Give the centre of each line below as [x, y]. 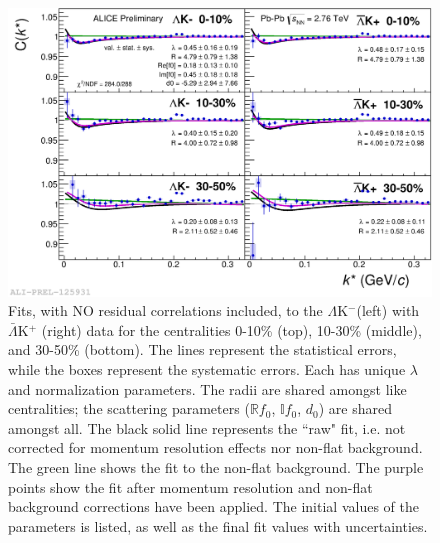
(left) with [388, 310]
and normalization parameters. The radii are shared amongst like [207, 388]
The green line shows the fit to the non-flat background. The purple [216, 466]
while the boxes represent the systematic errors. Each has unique [207, 368]
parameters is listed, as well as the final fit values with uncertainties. [218, 525]
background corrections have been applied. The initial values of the [213, 506]
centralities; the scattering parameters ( [129, 408]
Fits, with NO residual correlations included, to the [165, 310]
